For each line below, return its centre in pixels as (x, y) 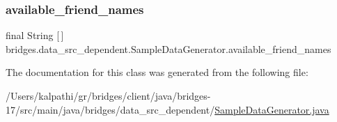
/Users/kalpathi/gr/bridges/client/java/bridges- (108, 96)
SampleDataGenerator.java (272, 109)
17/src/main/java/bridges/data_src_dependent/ (110, 109)
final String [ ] (35, 35)
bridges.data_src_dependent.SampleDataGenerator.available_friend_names (168, 48)
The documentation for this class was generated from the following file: (157, 72)
